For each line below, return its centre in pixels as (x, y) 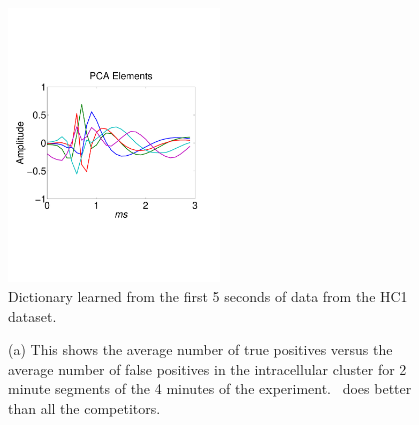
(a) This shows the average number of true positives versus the (200, 349)
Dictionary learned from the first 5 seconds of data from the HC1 (208, 296)
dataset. (32, 315)
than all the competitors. (84, 408)
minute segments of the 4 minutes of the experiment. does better (210, 388)
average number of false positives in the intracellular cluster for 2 (207, 368)
